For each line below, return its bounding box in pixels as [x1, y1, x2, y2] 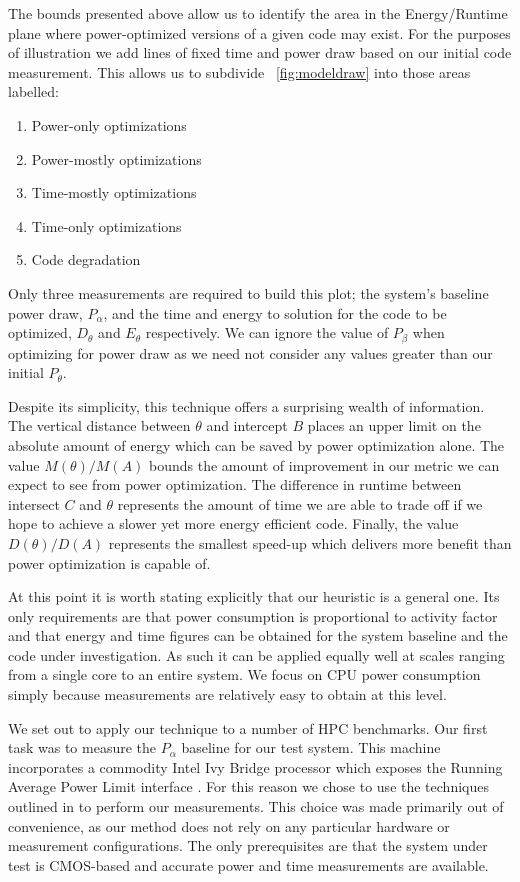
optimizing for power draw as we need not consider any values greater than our [8, 342, 493, 363]
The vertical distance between [8, 415, 191, 436]
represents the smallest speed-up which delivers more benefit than [108, 532, 512, 553]
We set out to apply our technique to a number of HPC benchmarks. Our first [8, 717, 488, 738]
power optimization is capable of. [8, 552, 211, 573]
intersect [8, 493, 60, 514]
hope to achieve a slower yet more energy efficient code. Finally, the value [8, 513, 459, 534]
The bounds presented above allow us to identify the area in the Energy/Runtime [8, 3, 508, 23]
